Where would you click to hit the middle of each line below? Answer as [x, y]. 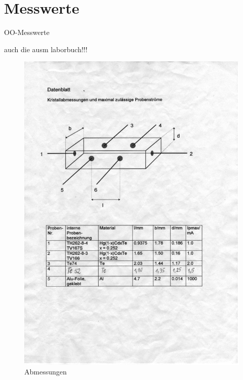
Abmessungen [46, 372]
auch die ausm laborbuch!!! [46, 49]
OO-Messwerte [27, 32]
